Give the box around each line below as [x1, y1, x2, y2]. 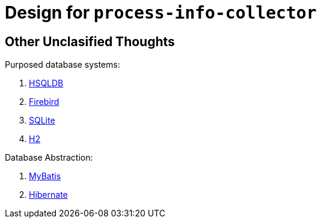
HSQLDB [29, 78, 64, 89]
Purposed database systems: [5, 59, 120, 70]
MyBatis [29, 171, 61, 182]
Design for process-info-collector [5, 2, 317, 23]
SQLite [29, 115, 55, 126]
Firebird [29, 97, 60, 107]
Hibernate [29, 189, 68, 200]
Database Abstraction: [5, 152, 93, 163]
